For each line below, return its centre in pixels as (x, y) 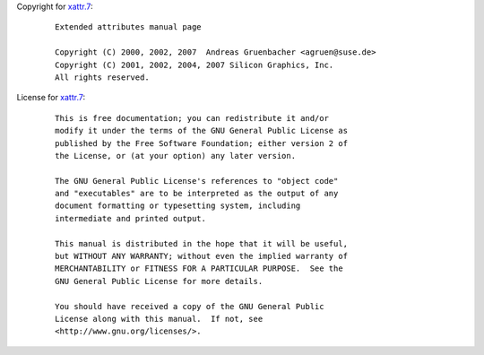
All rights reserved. (102, 77)
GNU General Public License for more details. (159, 281)
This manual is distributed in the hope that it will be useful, (202, 243)
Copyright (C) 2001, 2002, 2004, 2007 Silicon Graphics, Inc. (194, 65)
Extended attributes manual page (128, 27)
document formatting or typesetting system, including (178, 206)
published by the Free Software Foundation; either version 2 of (202, 143)
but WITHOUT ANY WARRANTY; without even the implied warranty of (202, 256)
